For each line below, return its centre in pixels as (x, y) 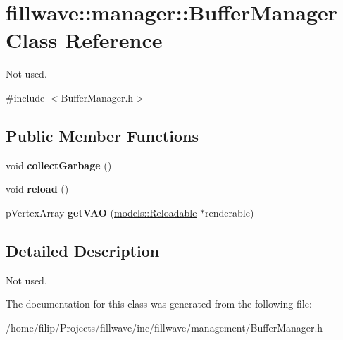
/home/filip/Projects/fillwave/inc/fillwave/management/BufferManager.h (164, 327)
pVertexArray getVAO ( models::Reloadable (101, 212)
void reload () (37, 189)
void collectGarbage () (59, 165)
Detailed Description (83, 250)
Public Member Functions (102, 135)
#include (25, 97)
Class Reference (84, 40)
